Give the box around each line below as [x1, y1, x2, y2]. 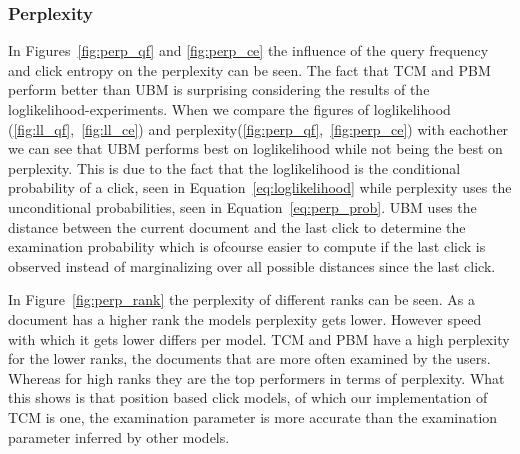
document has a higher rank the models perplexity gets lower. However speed [8, 308, 482, 329]
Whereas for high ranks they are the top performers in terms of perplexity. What [8, 367, 505, 388]
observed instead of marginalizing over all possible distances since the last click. [8, 255, 496, 276]
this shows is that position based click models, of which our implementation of [8, 387, 488, 408]
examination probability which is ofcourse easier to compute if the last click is [8, 236, 486, 257]
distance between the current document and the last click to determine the [8, 216, 466, 237]
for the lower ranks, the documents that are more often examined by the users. [8, 348, 491, 369]
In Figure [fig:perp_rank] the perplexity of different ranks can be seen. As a [8, 289, 475, 310]
